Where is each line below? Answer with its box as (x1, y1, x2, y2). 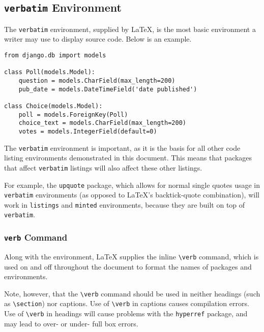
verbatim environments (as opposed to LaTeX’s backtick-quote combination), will (4, 189, 259, 200)
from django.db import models (4, 52, 106, 59)
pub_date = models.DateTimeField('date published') (18, 85, 197, 93)
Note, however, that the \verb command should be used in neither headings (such (4, 288, 260, 298)
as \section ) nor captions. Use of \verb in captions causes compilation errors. (4, 298, 249, 309)
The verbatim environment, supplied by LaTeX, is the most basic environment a (4, 23, 256, 34)
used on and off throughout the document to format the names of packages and (4, 261, 252, 272)
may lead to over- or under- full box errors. (4, 318, 138, 328)
